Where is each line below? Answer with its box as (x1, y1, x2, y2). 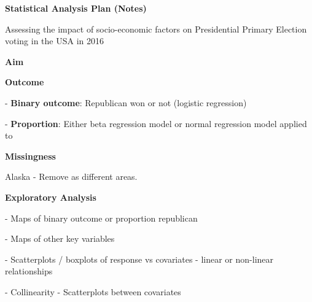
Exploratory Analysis (5, 190, 96, 203)
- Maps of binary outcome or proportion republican (5, 211, 198, 224)
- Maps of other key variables (5, 232, 115, 245)
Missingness (5, 149, 56, 162)
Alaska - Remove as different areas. (5, 170, 138, 183)
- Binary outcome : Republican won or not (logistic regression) (5, 96, 247, 109)
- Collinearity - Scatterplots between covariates (5, 285, 181, 298)
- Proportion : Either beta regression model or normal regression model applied (5, 117, 307, 130)
